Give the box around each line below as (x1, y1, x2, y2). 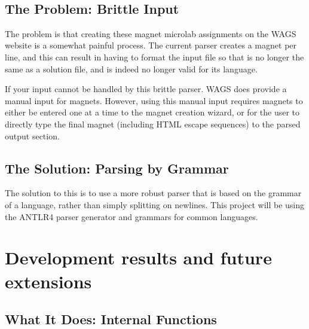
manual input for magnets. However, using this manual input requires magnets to (5, 94, 303, 106)
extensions (5, 269, 92, 293)
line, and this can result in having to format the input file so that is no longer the (5, 50, 304, 63)
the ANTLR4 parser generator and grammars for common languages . (5, 210, 258, 223)
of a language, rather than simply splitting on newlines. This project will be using (5, 198, 305, 211)
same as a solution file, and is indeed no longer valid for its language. (5, 62, 258, 75)
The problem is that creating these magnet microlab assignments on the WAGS (5, 27, 296, 39)
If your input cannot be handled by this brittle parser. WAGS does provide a (5, 83, 287, 95)
